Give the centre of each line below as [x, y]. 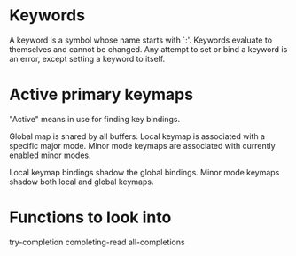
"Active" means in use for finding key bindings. [94, 119]
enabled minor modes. [50, 155]
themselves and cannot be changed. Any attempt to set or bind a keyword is [148, 49]
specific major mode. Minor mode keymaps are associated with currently [143, 145]
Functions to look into [90, 217]
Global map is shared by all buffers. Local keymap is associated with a [137, 136]
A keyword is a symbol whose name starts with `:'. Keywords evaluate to [141, 40]
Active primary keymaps [101, 95]
